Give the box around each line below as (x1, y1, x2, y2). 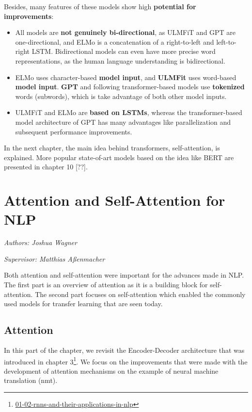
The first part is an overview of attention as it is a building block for (4, 280, 208, 289)
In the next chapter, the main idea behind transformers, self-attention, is (4, 143, 220, 153)
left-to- (216, 36, 236, 47)
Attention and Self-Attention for (4, 190, 225, 210)
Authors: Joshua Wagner (4, 237, 77, 247)
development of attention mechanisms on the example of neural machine (4, 365, 219, 376)
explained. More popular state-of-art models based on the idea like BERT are (4, 152, 234, 162)
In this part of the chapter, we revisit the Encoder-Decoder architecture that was (4, 345, 245, 355)
